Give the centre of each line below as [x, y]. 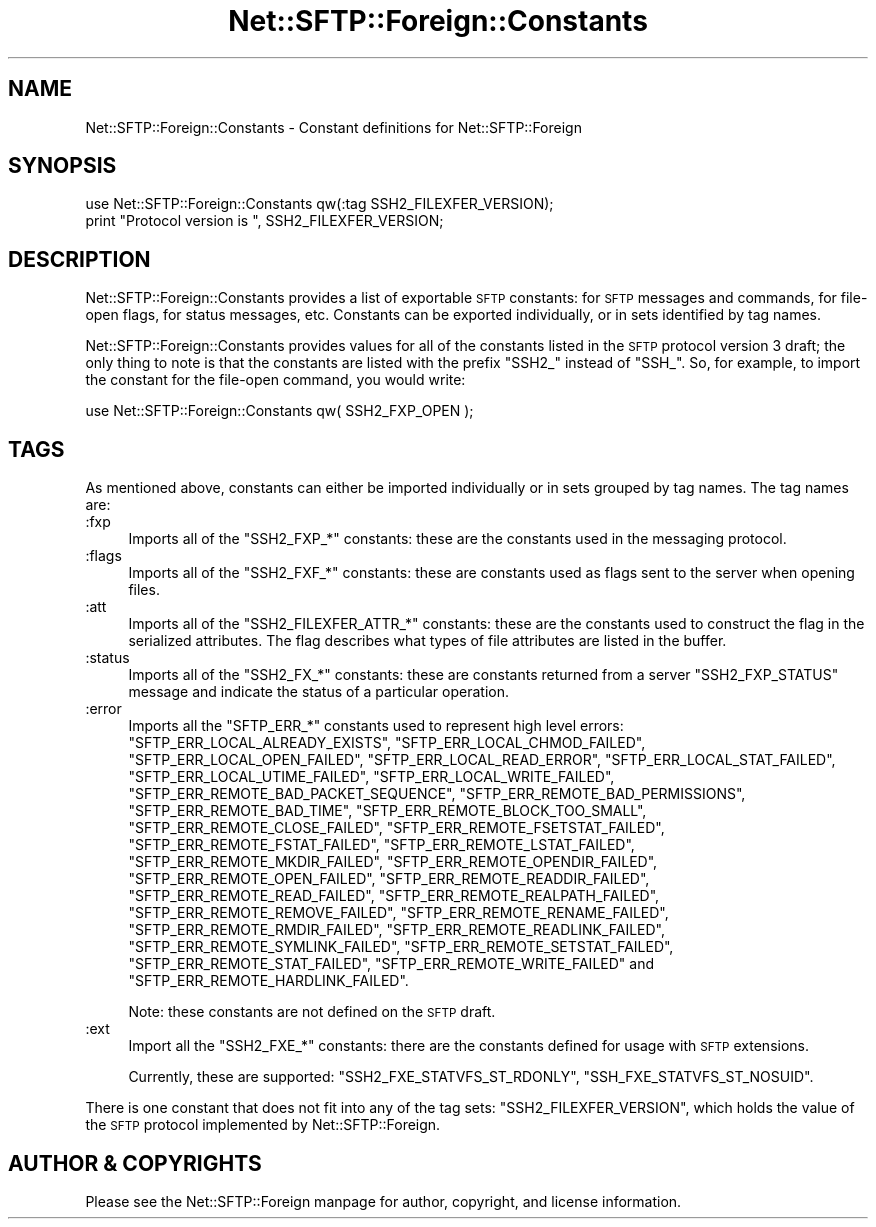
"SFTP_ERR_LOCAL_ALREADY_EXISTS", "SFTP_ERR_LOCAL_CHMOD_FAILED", [387, 743]
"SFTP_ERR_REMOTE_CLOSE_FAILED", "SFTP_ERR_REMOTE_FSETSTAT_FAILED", [396, 828]
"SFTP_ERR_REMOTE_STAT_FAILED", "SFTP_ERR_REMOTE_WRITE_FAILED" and [391, 964]
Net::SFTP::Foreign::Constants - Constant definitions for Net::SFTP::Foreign [333, 127]
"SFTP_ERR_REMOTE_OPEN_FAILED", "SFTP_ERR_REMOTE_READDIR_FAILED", [389, 879]
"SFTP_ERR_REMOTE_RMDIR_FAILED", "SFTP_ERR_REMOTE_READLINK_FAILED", [397, 930]
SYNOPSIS [62, 166]
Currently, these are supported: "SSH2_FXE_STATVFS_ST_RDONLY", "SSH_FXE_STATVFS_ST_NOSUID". [471, 1077]
